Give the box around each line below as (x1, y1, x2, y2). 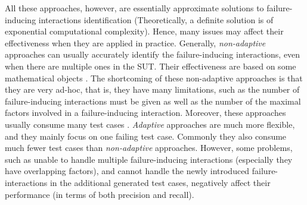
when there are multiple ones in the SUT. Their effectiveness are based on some (5, 59, 296, 72)
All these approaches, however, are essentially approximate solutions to (5, 2, 264, 14)
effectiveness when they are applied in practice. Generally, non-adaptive (5, 36, 266, 49)
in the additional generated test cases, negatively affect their (49, 176, 271, 188)
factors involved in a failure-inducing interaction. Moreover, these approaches (5, 106, 286, 119)
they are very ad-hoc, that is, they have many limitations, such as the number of (5, 83, 300, 96)
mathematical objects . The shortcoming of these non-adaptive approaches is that (5, 71, 303, 84)
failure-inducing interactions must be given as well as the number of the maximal (5, 94, 301, 107)
